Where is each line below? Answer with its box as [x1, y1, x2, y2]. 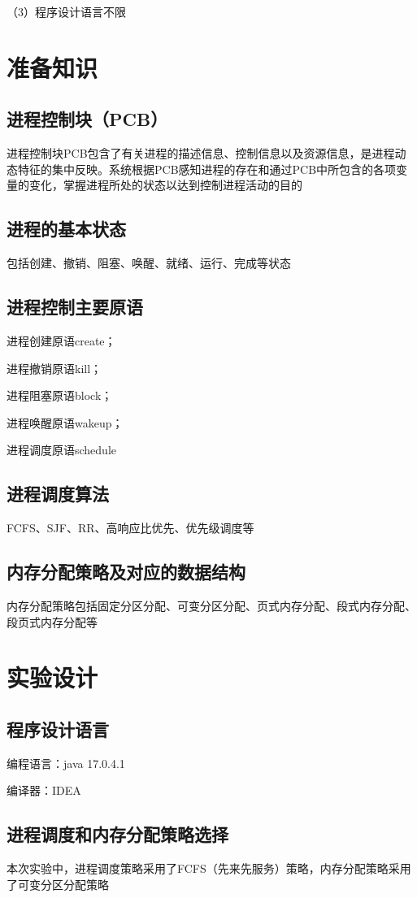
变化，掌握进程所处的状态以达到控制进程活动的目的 [28, 176, 302, 193]
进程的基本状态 [7, 216, 126, 241]
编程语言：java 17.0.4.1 [7, 754, 125, 771]
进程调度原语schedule [7, 441, 117, 458]
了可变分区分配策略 [7, 875, 109, 892]
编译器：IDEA [7, 782, 81, 799]
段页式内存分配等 [7, 613, 98, 630]
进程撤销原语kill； [7, 359, 102, 376]
